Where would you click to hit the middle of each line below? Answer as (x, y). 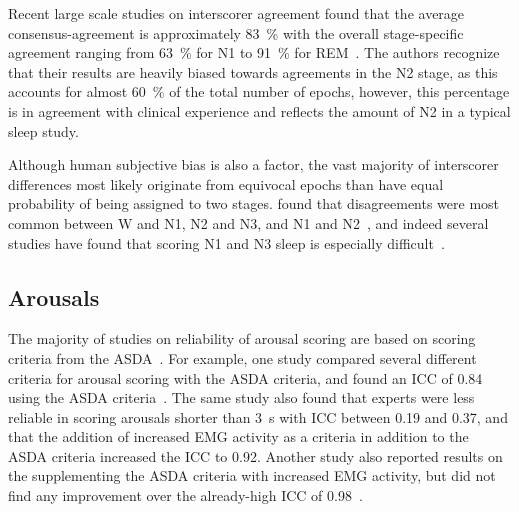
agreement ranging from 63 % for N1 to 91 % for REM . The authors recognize (254, 52)
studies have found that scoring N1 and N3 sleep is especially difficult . (226, 242)
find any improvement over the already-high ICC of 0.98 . (185, 495)
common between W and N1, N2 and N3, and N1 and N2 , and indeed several (248, 222)
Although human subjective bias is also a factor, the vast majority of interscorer (253, 164)
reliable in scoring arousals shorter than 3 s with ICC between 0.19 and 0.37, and (258, 416)
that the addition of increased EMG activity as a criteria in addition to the (238, 436)
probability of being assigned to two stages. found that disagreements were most (254, 203)
